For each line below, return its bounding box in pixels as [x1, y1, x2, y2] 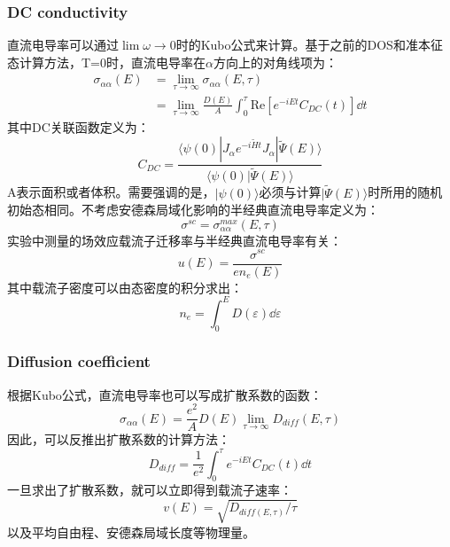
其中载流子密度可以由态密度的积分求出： [7, 277, 243, 296]
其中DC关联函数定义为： [7, 117, 150, 136]
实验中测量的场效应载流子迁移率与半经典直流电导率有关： [7, 231, 342, 249]
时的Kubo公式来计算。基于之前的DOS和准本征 [175, 35, 443, 54]
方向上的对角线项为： [213, 52, 337, 71]
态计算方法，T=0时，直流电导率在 [7, 52, 206, 71]
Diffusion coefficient [7, 350, 151, 372]
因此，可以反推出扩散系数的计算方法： [7, 430, 230, 449]
